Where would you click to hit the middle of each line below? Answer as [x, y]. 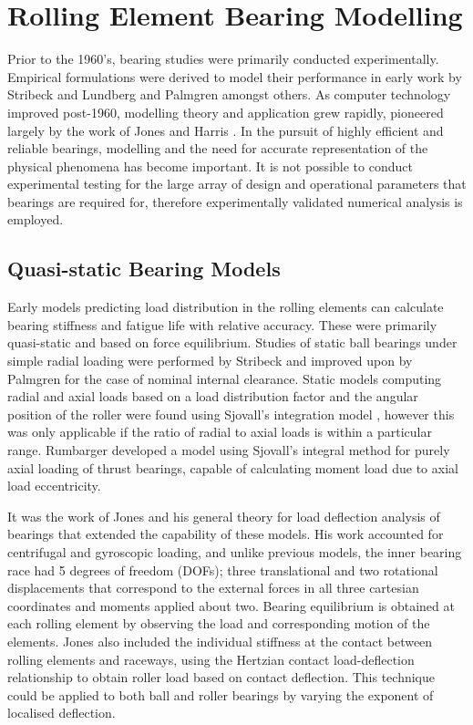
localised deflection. [62, 713]
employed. [36, 219]
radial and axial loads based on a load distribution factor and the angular [213, 396]
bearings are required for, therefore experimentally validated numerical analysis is [235, 201]
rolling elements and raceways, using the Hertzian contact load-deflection [211, 659]
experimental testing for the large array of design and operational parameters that [237, 184]
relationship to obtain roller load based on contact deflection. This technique [221, 677]
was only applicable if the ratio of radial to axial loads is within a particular [220, 432]
